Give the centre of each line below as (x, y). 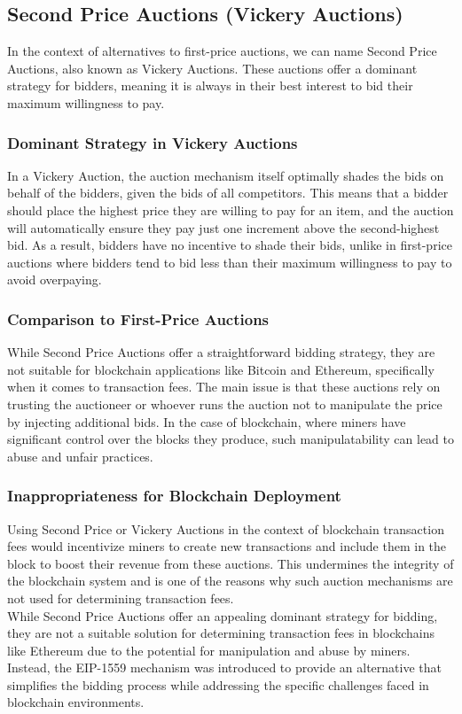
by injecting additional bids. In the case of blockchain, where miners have (207, 421)
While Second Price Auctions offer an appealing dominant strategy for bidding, (223, 615)
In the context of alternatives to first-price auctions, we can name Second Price (222, 51)
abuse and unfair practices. (80, 456)
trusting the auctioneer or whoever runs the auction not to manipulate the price (225, 404)
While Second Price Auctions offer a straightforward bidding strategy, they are (221, 352)
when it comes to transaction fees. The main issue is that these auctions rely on (224, 387)
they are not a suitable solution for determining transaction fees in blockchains (221, 633)
